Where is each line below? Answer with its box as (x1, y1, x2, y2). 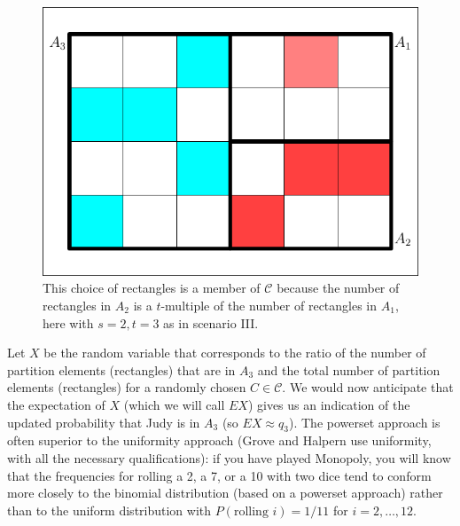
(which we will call (123, 396, 225, 413)
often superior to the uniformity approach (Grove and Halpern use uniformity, (7, 431, 432, 450)
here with (43, 313, 94, 332)
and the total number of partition (257, 360, 441, 379)
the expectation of (7, 396, 105, 413)
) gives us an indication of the (247, 396, 410, 413)
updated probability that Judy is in (7, 412, 200, 431)
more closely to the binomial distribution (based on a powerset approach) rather (7, 483, 443, 502)
